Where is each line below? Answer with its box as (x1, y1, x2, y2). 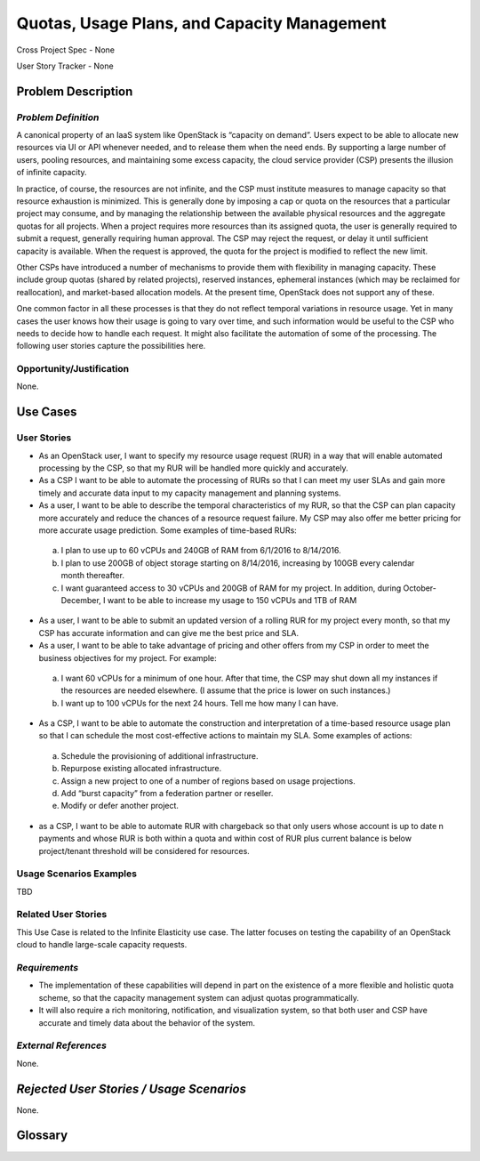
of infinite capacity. (16, 167, 88, 178)
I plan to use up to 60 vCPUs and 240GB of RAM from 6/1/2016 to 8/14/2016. (60, 545, 341, 556)
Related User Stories (16, 908, 108, 921)
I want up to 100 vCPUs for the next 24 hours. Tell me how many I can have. (60, 697, 339, 708)
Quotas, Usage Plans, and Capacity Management (16, 13, 387, 33)
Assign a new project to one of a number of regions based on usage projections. (60, 775, 356, 786)
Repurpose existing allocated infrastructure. (60, 763, 222, 774)
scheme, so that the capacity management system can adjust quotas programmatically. (38, 992, 359, 1003)
